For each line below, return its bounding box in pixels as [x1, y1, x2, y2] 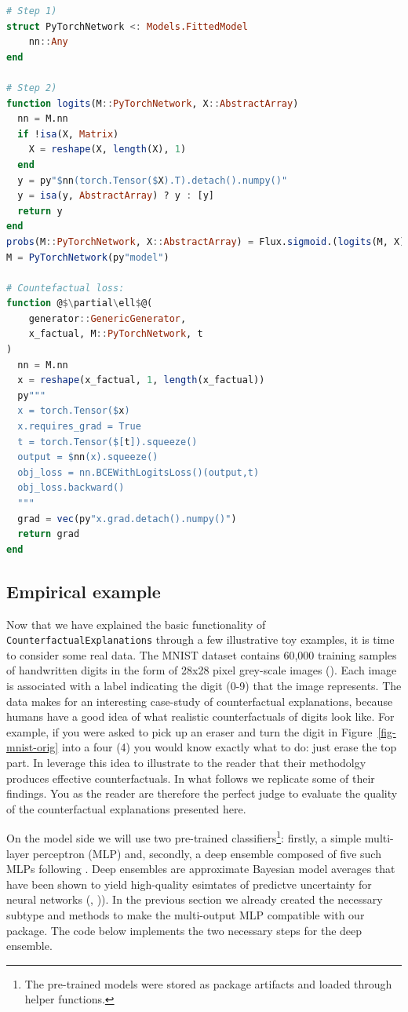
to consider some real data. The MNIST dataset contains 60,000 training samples [6, 646, 397, 663]
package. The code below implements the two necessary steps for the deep [6, 922, 362, 938]
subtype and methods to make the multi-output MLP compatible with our [6, 906, 365, 922]
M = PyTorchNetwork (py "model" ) [6, 251, 169, 263]
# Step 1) [6, 5, 57, 16]
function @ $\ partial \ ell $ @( [6, 298, 153, 309]
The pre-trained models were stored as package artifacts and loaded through [24, 975, 392, 992]
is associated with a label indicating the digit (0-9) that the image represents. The [6, 678, 402, 694]
